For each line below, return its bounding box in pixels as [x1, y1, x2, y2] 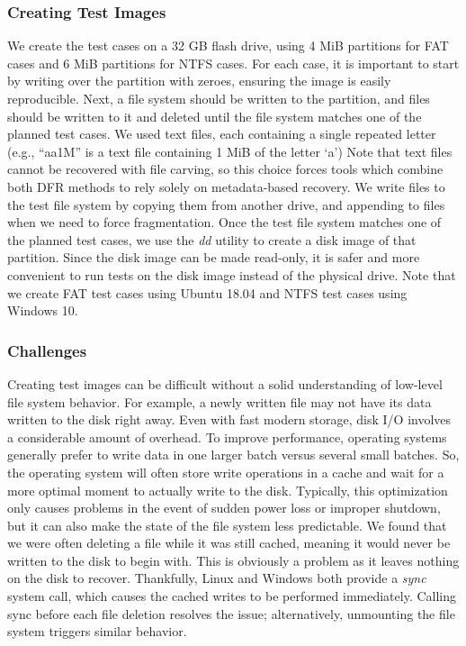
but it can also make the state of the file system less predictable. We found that [7, 515, 447, 534]
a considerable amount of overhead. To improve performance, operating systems [7, 427, 447, 446]
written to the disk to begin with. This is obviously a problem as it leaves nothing [7, 550, 460, 569]
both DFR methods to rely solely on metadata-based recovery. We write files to [7, 177, 445, 196]
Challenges [7, 339, 87, 361]
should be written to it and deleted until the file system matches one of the [7, 106, 422, 125]
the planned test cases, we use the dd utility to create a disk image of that [7, 230, 417, 249]
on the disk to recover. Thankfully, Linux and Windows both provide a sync [7, 569, 426, 587]
